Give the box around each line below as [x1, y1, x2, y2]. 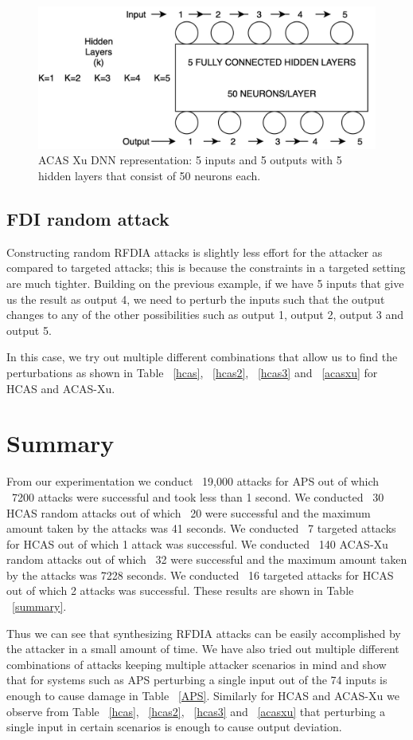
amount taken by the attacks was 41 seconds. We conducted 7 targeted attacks [6, 520, 396, 537]
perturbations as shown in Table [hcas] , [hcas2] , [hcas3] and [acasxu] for [6, 364, 378, 381]
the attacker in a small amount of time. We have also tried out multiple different [6, 640, 399, 657]
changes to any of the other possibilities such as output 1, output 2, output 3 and [6, 306, 404, 323]
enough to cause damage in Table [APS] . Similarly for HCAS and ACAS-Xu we [6, 687, 399, 704]
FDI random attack [6, 207, 169, 231]
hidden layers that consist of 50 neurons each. [38, 167, 261, 184]
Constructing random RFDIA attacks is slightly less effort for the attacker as [6, 243, 383, 260]
